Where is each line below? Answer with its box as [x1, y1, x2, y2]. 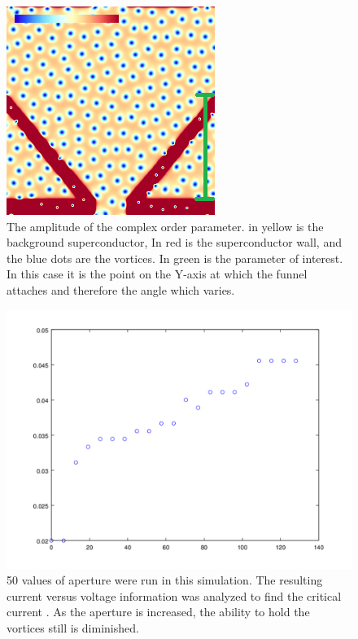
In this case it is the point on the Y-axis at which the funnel [7, 265, 308, 282]
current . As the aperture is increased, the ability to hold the [7, 603, 310, 620]
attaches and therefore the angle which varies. [7, 281, 235, 298]
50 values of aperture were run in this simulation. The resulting [7, 571, 323, 589]
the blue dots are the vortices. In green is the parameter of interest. [7, 249, 343, 266]
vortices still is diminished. [7, 619, 139, 636]
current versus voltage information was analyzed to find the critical [7, 587, 342, 604]
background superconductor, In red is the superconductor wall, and [7, 234, 342, 251]
